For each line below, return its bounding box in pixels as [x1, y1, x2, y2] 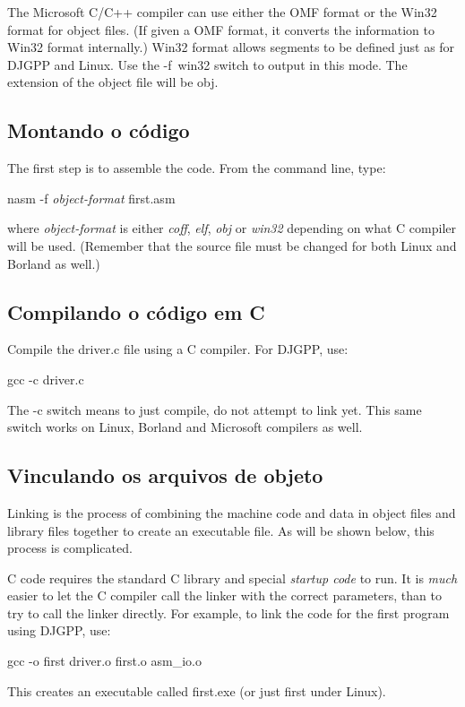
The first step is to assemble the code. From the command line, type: [7, 159, 386, 177]
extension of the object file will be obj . [7, 73, 219, 91]
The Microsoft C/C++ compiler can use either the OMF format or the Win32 [7, 3, 437, 21]
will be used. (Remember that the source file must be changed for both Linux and [7, 236, 457, 254]
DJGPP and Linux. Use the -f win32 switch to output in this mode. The [7, 55, 408, 73]
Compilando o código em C [7, 297, 265, 325]
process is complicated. [7, 539, 133, 557]
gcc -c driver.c [7, 369, 84, 388]
